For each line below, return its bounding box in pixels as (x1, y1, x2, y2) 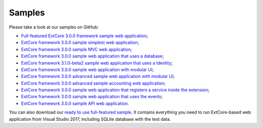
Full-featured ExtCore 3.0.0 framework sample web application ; (21, 33, 148, 39)
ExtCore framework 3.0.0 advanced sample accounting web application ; (21, 80, 166, 86)
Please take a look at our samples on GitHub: (9, 24, 99, 30)
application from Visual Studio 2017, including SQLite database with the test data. (9, 116, 171, 122)
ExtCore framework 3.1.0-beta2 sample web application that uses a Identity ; (21, 60, 173, 66)
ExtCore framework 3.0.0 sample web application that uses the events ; (21, 94, 163, 100)
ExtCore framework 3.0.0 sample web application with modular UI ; (21, 67, 154, 72)
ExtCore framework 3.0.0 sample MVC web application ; (21, 46, 132, 52)
